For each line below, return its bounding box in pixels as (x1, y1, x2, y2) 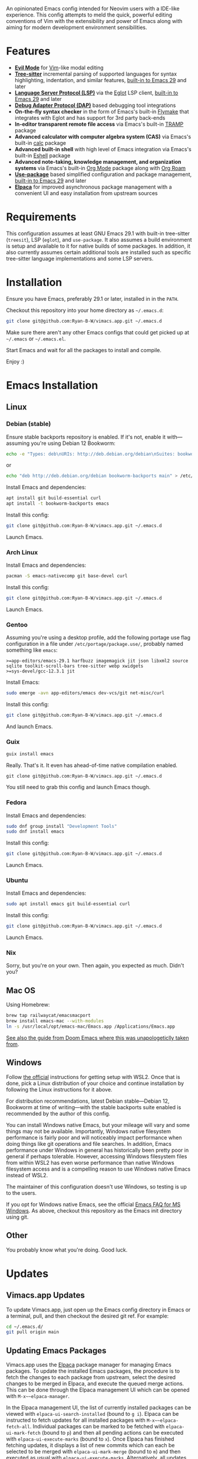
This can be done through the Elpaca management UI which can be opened (6, 1386, 190, 1393)
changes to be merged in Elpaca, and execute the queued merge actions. (6, 1380, 184, 1387)
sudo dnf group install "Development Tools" (6, 823, 117, 829)
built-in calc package (14, 139, 67, 147)
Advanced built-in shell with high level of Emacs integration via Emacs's (14, 145, 192, 152)
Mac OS (6, 985, 36, 995)
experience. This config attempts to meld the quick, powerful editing (6, 11, 173, 18)
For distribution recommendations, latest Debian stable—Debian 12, (6, 1097, 170, 1104)
